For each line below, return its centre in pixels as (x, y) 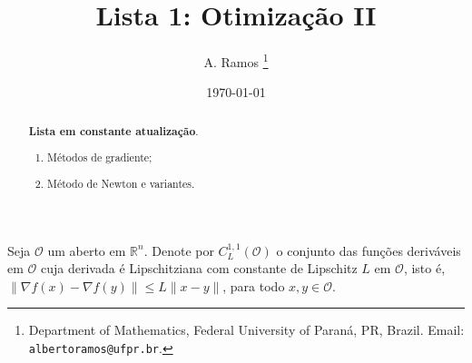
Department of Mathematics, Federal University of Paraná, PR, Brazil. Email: (246, 330)
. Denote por (179, 250)
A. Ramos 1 (236, 60)
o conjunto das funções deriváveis (369, 250)
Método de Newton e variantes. (121, 183)
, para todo (254, 285)
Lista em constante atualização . (113, 131)
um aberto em (87, 250)
